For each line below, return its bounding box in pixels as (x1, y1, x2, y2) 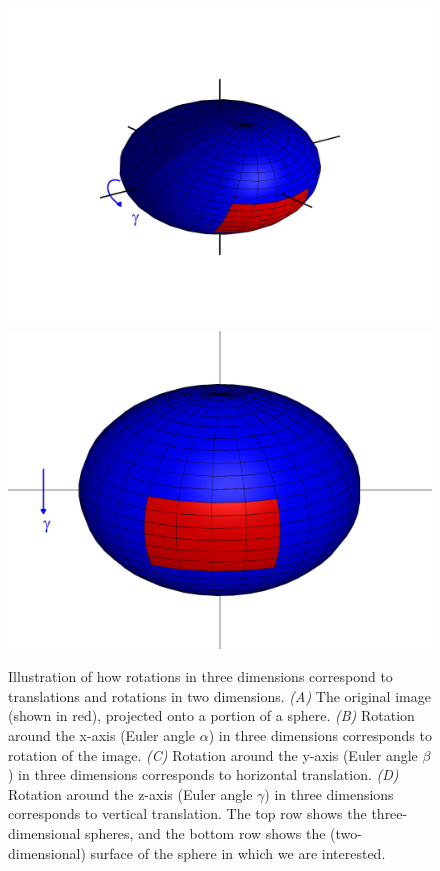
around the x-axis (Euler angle (8, 724, 196, 745)
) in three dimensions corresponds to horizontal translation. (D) (8, 764, 399, 785)
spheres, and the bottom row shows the (85, 822, 326, 843)
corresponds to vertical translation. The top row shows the (8, 803, 367, 824)
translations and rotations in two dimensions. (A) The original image (8, 685, 431, 706)
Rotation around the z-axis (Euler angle (8, 783, 253, 804)
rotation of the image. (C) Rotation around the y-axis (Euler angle (8, 744, 418, 765)
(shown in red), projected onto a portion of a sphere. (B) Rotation (8, 705, 415, 726)
